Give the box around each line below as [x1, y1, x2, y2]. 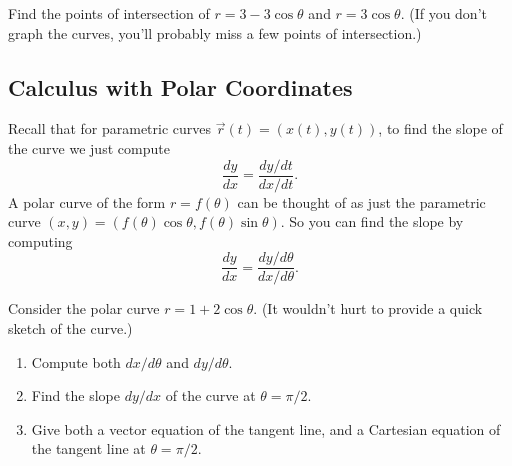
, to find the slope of [378, 118, 503, 139]
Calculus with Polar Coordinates [8, 71, 353, 102]
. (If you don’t [400, 3, 487, 23]
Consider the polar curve [8, 298, 160, 319]
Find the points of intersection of [8, 3, 210, 23]
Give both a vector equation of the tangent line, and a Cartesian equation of [31, 418, 501, 439]
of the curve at [165, 385, 256, 406]
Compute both [31, 351, 121, 372]
